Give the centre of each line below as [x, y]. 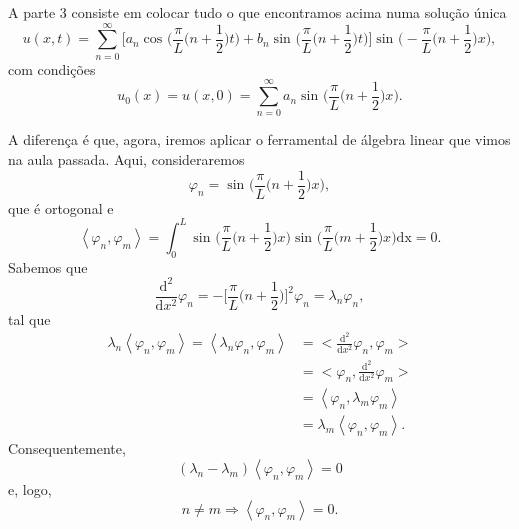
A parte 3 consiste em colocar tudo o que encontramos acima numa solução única [257, 12]
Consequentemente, [67, 448]
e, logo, [30, 489]
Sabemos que [48, 266]
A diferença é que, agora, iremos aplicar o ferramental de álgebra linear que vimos [259, 139]
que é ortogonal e [61, 207]
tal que [29, 318]
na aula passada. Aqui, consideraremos [126, 159]
